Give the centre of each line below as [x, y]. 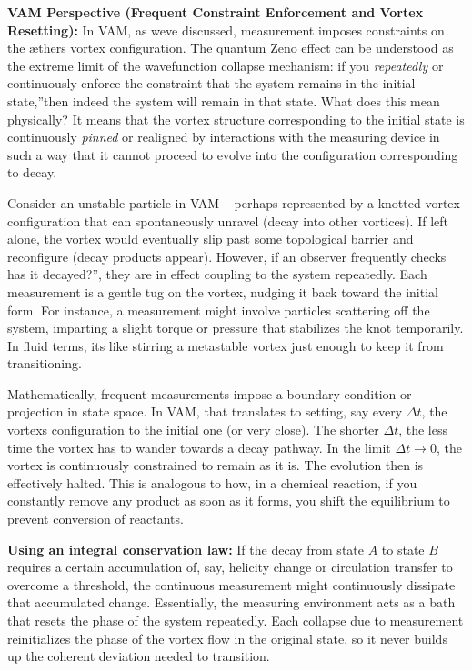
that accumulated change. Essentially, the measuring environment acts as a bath [231, 602]
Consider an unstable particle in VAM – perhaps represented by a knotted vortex [234, 202]
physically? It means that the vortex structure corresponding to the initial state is [236, 119]
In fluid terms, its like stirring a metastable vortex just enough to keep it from [226, 345]
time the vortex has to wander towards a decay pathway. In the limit [199, 447]
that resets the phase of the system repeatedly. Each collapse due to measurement [236, 620]
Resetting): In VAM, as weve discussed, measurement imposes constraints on [226, 30]
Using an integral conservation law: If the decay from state [186, 549]
